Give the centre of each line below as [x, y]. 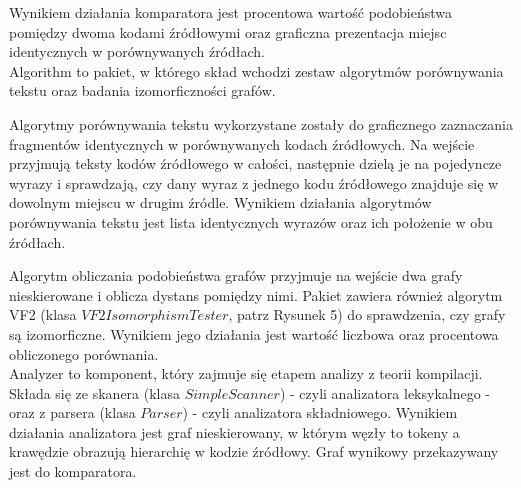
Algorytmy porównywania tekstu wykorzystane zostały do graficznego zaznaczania [261, 123]
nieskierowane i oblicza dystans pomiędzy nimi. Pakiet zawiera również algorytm [256, 294]
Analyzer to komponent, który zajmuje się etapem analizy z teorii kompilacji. [246, 373]
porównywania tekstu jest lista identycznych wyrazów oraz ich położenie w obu [251, 221]
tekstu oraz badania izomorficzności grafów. [142, 90]
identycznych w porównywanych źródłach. [137, 51]
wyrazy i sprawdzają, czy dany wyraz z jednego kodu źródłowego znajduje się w [254, 182]
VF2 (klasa [43, 314]
